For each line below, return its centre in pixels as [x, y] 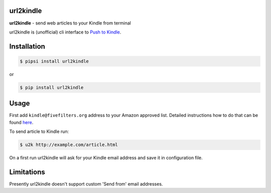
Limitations [27, 172]
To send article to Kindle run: [39, 131]
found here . [21, 122]
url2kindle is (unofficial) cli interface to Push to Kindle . [65, 32]
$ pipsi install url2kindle [54, 61]
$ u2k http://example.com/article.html [69, 145]
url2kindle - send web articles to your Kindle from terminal [70, 23]
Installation [27, 46]
